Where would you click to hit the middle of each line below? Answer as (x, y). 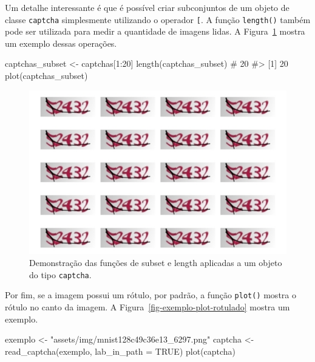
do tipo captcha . (60, 274)
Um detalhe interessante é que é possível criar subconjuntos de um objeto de (147, 7)
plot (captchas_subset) (46, 76)
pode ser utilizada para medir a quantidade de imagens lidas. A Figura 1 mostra (155, 31)
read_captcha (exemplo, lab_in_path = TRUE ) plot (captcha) (120, 351)
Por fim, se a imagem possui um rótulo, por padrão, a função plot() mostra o (151, 295)
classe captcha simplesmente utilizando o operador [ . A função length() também (158, 19)
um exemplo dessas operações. (61, 43)
